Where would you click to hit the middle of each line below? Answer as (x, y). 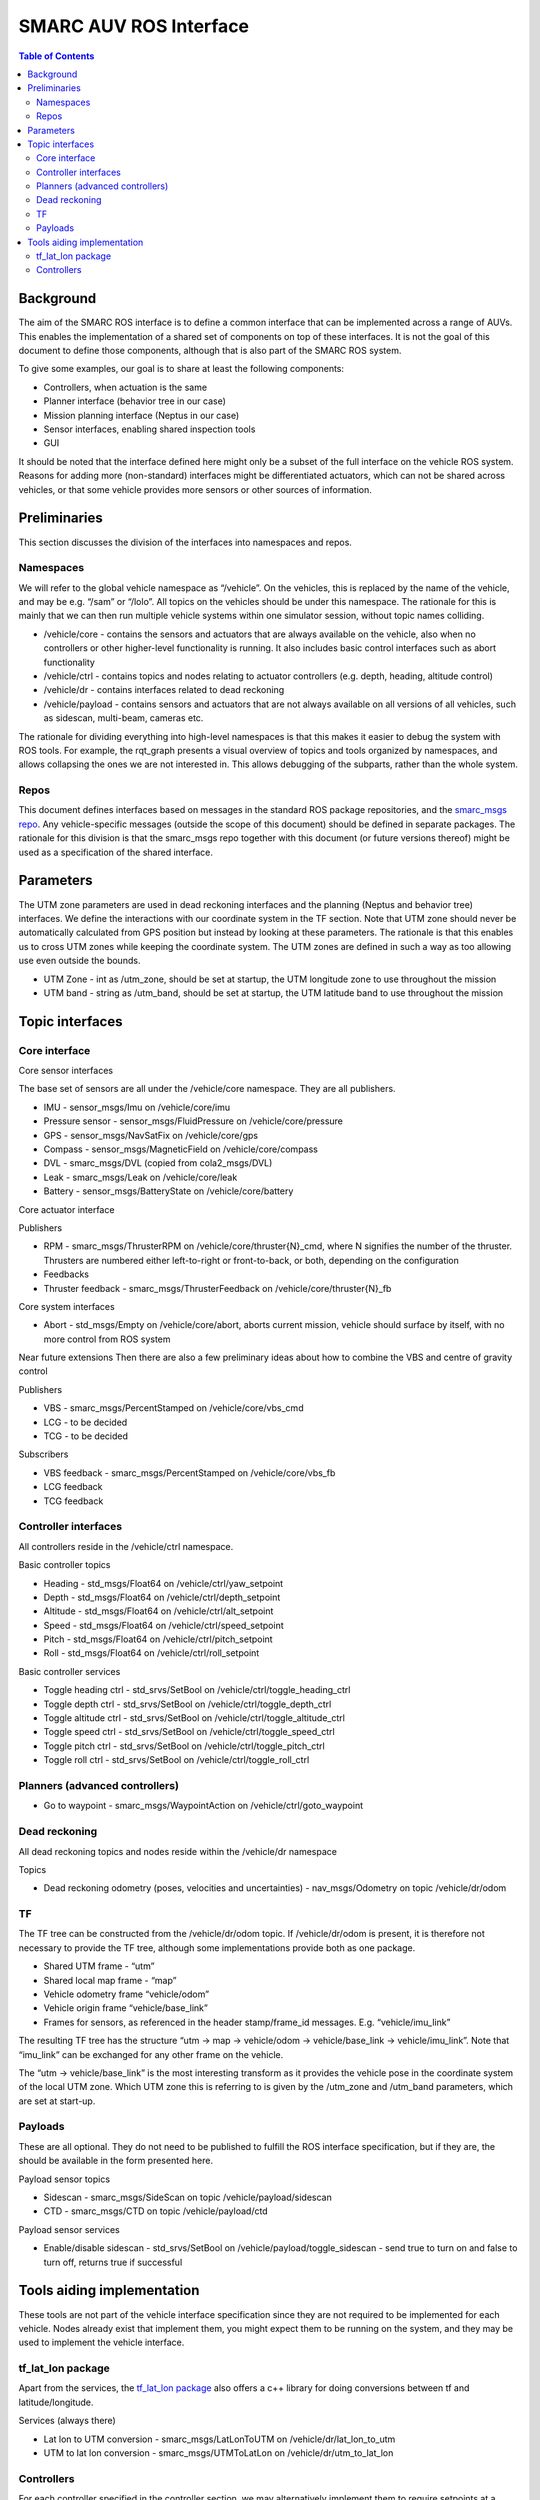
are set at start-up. (57, 2101)
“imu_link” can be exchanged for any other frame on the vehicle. (151, 2054)
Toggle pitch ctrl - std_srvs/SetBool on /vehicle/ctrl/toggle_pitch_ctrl (184, 1746)
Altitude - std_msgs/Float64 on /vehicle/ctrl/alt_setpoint (158, 1611)
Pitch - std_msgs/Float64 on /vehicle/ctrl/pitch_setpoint (158, 1639)
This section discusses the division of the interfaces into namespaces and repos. (185, 542)
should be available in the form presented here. (116, 2161)
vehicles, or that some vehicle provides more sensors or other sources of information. (195, 489)
